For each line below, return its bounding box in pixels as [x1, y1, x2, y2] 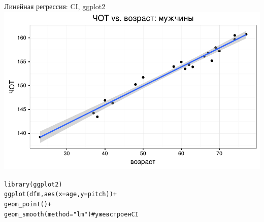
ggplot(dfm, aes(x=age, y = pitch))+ [4, 191, 117, 198]
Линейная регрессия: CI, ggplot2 [4, 1, 106, 11]
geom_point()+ [4, 200, 52, 208]
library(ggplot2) [4, 180, 62, 188]
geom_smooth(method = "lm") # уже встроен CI [4, 210, 139, 218]
